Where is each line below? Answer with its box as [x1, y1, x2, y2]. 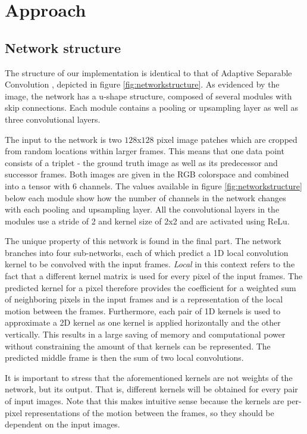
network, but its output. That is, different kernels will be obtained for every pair [5, 383, 298, 395]
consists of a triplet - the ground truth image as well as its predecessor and [5, 156, 278, 168]
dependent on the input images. [5, 418, 120, 430]
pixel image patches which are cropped [156, 133, 297, 145]
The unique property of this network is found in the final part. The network [5, 235, 281, 247]
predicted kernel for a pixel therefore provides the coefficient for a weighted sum [5, 281, 296, 294]
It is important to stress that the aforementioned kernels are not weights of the [5, 371, 293, 383]
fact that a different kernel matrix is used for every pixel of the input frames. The [5, 270, 303, 282]
